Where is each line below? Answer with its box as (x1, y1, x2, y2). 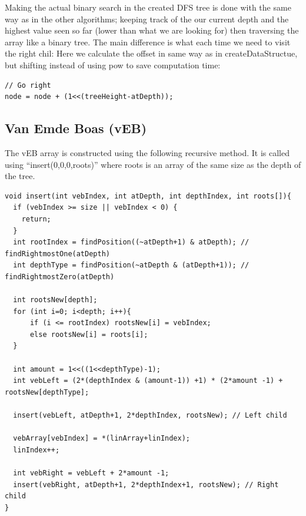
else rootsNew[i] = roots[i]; (29, 330, 148, 339)
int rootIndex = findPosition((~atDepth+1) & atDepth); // (13, 238, 250, 247)
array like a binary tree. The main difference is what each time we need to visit (5, 35, 291, 48)
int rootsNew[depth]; (13, 296, 98, 305)
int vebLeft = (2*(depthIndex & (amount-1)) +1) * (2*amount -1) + (13, 376, 283, 385)
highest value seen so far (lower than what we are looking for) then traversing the (5, 24, 299, 37)
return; (21, 214, 51, 223)
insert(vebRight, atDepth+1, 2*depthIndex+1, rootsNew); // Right (13, 480, 279, 489)
